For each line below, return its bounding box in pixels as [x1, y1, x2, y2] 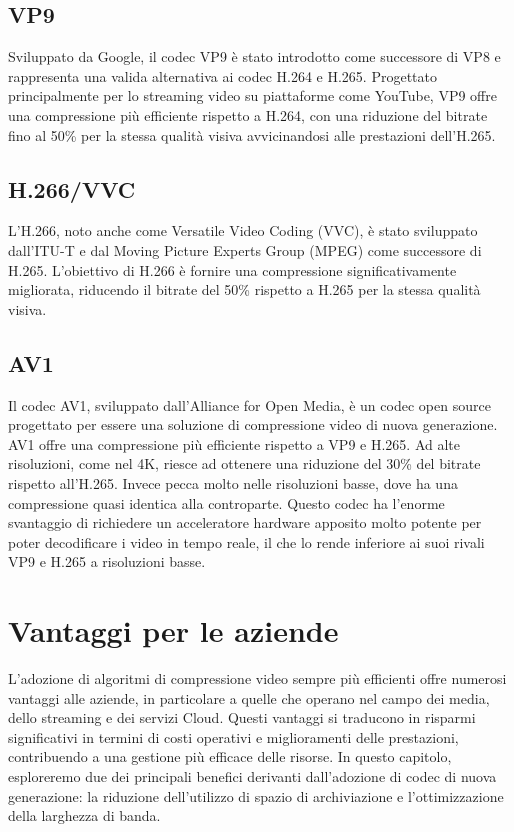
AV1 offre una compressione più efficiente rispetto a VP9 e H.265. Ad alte [8, 433, 460, 454]
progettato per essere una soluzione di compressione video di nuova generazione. [8, 414, 498, 435]
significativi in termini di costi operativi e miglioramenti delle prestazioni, [8, 726, 459, 747]
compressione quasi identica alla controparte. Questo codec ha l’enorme [8, 492, 445, 513]
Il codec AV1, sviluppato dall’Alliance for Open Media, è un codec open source [8, 394, 491, 415]
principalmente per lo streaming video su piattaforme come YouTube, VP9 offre [8, 85, 497, 106]
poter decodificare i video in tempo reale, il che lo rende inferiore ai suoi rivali [8, 531, 485, 552]
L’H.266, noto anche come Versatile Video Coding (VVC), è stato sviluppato [8, 220, 478, 241]
